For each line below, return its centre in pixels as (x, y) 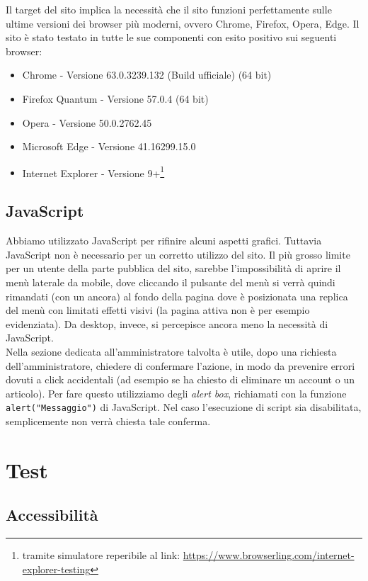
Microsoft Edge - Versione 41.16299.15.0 (109, 146)
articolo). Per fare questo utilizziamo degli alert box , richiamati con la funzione (176, 393)
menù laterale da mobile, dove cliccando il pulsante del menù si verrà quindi (171, 282)
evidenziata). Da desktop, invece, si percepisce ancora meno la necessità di (167, 323)
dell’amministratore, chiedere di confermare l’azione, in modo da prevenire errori (180, 365)
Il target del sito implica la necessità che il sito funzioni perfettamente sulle (169, 9)
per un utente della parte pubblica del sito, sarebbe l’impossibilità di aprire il (173, 268)
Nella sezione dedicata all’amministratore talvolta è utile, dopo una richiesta (171, 351)
